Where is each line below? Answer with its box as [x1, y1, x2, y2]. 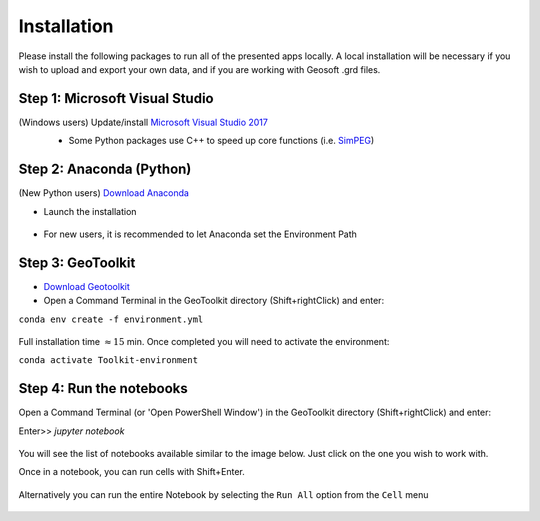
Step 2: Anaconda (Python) [18, 161, 192, 178]
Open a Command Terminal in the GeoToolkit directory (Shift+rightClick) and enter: [43, 295, 385, 307]
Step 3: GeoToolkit [18, 254, 136, 271]
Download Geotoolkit [43, 280, 130, 292]
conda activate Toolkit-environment [18, 355, 199, 366]
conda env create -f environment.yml [18, 313, 204, 325]
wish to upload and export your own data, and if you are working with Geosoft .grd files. [18, 63, 381, 75]
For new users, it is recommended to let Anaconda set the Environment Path [43, 228, 357, 240]
